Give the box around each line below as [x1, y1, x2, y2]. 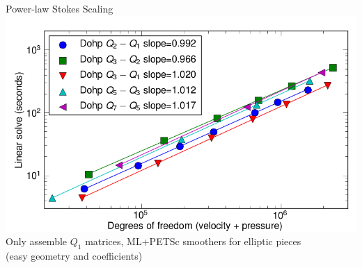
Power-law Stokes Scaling [6, 1, 113, 15]
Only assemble [6, 234, 68, 249]
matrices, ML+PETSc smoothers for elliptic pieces [85, 234, 301, 249]
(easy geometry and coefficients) [6, 249, 143, 263]
